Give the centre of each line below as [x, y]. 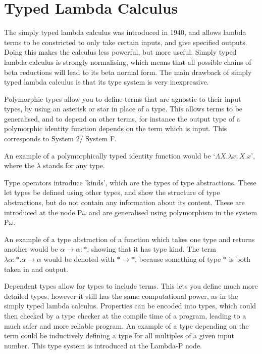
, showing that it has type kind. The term [151, 249]
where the [19, 165]
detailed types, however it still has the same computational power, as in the [121, 296]
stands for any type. [74, 165]
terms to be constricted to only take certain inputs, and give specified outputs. [126, 42]
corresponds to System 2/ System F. [61, 139]
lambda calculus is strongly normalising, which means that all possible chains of [128, 62]
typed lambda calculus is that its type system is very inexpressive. [107, 82]
